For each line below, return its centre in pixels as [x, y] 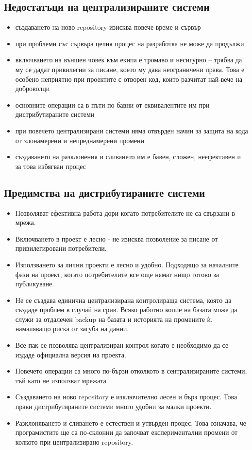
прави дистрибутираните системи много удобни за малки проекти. [113, 406]
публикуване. [35, 284]
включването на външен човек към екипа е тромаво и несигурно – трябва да [129, 60]
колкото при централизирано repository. [74, 441]
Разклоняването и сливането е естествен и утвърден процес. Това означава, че [131, 422]
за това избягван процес [50, 166]
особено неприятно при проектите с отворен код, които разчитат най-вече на [129, 79]
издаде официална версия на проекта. [71, 354]
